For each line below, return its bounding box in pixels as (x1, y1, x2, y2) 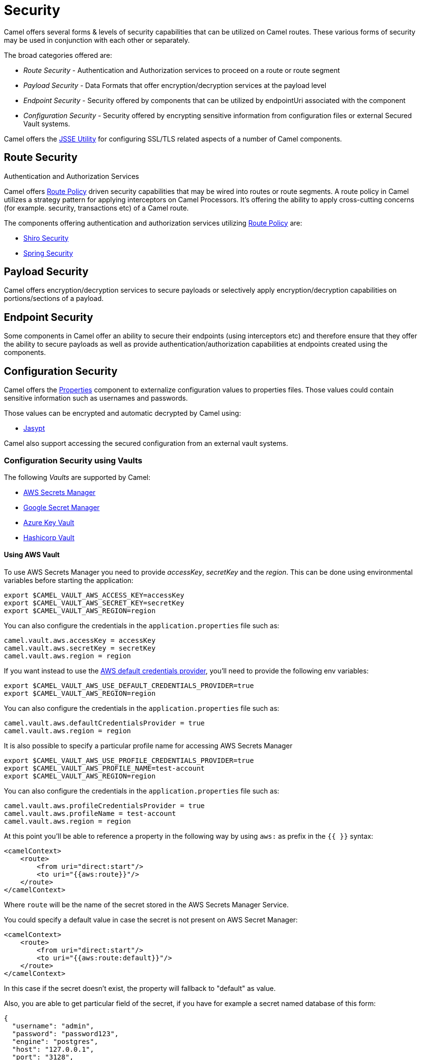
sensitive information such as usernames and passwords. (4, 394, 188, 403)
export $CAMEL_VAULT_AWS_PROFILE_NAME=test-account (4, 764, 205, 773)
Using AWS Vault (4, 550, 60, 559)
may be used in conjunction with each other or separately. (4, 35, 190, 44)
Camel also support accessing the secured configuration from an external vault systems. (4, 439, 288, 448)
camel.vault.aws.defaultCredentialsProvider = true (4, 719, 205, 727)
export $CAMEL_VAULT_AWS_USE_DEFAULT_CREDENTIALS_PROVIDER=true (4, 682, 254, 690)
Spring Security (23, 248, 73, 257)
